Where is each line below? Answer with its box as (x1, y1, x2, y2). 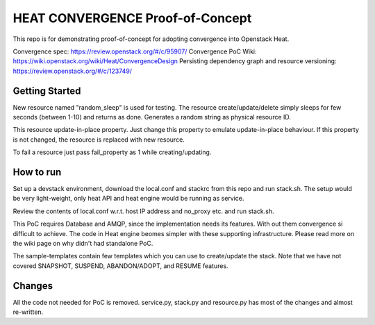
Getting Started (12, 85, 81, 97)
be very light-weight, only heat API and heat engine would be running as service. (12, 194, 244, 203)
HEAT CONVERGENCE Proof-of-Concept (12, 10, 252, 26)
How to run (12, 167, 62, 178)
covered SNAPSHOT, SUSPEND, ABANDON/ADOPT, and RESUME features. (12, 261, 228, 270)
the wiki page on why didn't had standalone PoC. (12, 240, 153, 248)
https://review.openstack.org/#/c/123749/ (12, 67, 132, 75)
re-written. (12, 308, 44, 316)
